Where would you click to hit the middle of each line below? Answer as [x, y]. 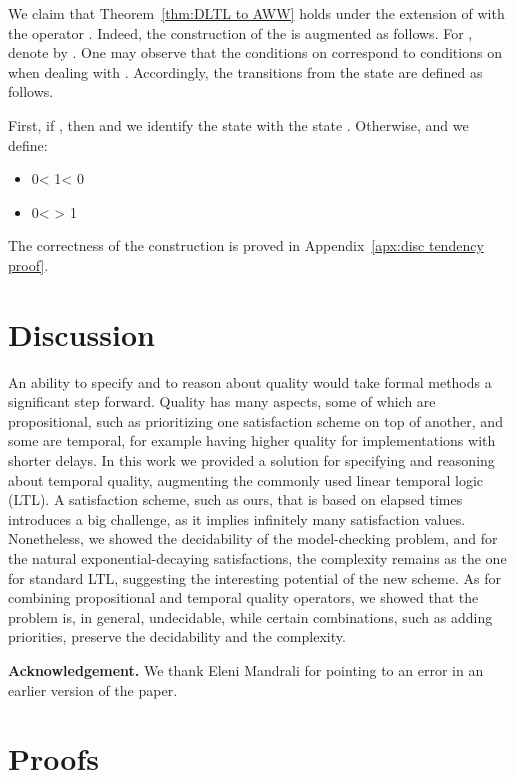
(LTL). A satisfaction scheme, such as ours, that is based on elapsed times [235, 499]
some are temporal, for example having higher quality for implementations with [252, 440]
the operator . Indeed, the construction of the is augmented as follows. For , [240, 32]
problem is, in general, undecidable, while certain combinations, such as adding [250, 616]
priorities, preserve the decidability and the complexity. [177, 636]
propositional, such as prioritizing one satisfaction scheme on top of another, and [255, 420]
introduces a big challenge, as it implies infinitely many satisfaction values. [237, 518]
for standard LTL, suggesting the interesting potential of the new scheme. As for [254, 577]
